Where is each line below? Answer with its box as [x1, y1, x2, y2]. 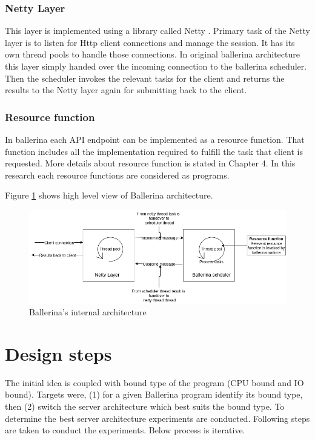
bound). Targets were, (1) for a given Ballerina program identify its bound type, [5, 388, 303, 401]
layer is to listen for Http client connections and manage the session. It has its [5, 36, 295, 48]
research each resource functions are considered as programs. [5, 168, 230, 181]
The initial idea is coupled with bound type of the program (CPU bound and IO [5, 376, 304, 389]
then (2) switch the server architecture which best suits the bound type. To [5, 400, 285, 413]
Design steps [5, 341, 112, 366]
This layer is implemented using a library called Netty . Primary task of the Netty [5, 24, 310, 37]
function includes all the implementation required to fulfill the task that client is [5, 145, 303, 157]
